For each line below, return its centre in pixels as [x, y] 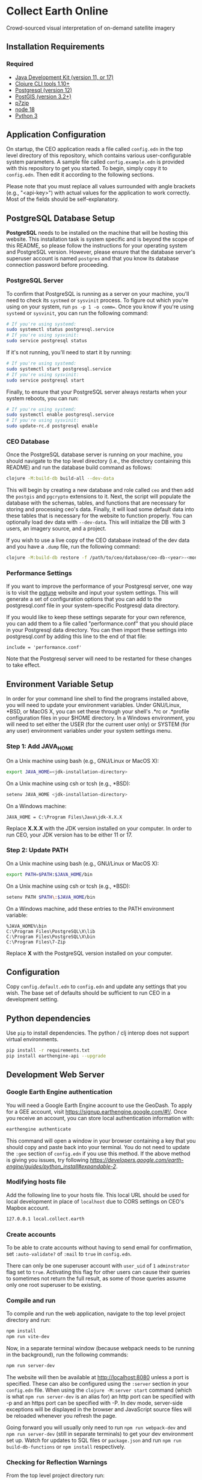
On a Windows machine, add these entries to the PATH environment [90, 908]
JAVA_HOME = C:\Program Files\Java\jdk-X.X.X [64, 817]
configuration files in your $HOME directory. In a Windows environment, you [101, 718]
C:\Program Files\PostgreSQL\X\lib [51, 931]
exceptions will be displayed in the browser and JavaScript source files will [99, 1409]
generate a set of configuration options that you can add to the [84, 599]
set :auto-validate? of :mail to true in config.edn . [69, 1254]
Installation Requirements [56, 47]
